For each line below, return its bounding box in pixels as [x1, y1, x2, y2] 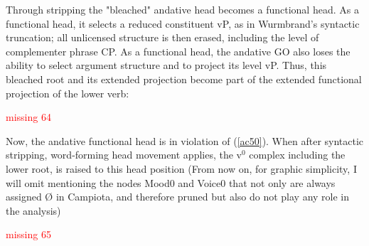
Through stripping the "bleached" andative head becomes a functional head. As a [6, 2, 359, 16]
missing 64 [6, 109, 51, 124]
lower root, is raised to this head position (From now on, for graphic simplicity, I [6, 161, 357, 176]
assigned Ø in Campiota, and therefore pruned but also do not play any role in [6, 189, 350, 204]
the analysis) [6, 203, 61, 218]
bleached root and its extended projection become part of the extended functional [6, 71, 362, 86]
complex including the [249, 147, 346, 162]
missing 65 [6, 227, 51, 242]
